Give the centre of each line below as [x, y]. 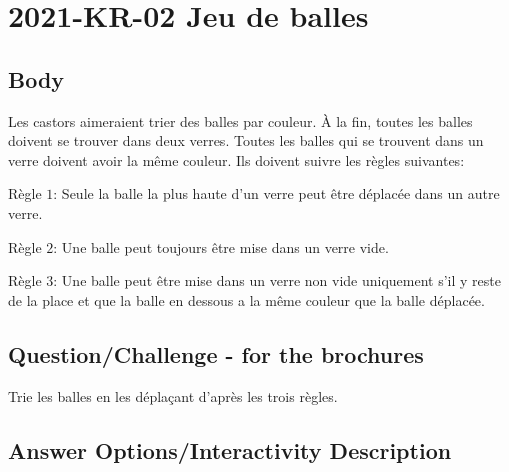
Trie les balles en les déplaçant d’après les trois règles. [173, 395]
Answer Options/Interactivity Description [230, 449]
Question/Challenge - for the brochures [216, 353]
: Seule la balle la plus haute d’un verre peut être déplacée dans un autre [276, 193]
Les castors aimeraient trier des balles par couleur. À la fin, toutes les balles [240, 120]
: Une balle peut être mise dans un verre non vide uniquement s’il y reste [277, 280]
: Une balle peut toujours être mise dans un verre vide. [221, 246]
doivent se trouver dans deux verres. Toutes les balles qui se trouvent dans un [246, 140]
